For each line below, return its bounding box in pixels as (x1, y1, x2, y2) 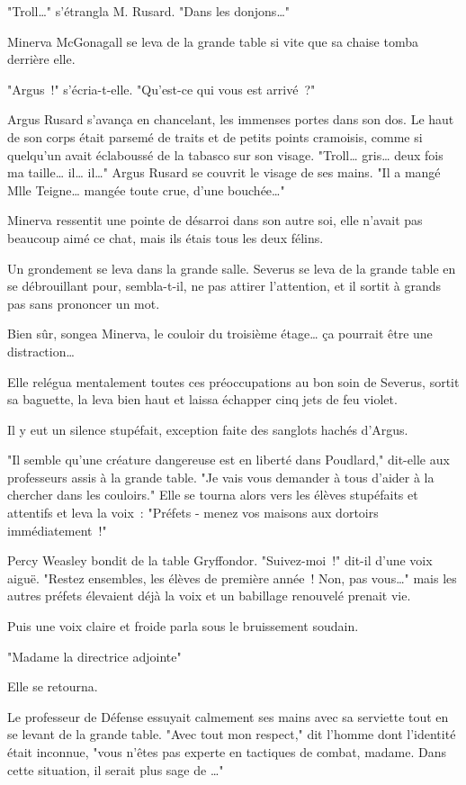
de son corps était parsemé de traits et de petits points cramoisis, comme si (7, 127, 423, 146)
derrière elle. (7, 50, 76, 68)
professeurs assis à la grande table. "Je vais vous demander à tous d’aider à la (7, 467, 435, 486)
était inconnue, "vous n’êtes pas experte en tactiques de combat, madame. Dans (7, 743, 447, 761)
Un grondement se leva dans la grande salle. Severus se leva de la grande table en (7, 258, 456, 277)
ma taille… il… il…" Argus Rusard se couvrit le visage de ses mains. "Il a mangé (7, 163, 441, 182)
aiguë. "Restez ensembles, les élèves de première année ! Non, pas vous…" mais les (7, 568, 457, 587)
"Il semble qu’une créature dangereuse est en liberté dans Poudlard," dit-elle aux (7, 450, 450, 469)
